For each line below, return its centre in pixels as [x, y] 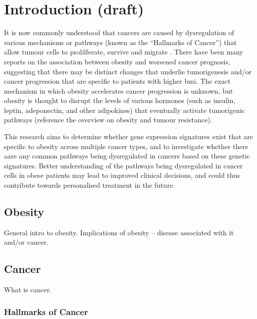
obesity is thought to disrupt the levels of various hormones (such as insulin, [120, 100]
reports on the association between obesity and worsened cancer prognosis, [117, 61]
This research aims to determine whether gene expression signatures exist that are [128, 136]
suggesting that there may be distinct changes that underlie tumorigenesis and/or [128, 71]
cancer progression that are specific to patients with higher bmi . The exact [117, 81]
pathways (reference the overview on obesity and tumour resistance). [108, 120]
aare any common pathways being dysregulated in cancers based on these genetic [127, 156]
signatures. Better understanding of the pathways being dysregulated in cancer [124, 165]
